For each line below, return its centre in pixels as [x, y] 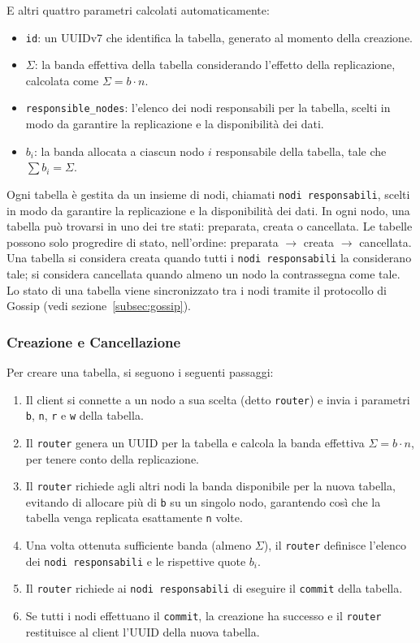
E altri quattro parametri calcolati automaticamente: [138, 10]
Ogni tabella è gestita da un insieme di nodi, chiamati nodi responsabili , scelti [208, 194]
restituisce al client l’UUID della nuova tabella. [143, 631]
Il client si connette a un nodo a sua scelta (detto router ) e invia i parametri [218, 399]
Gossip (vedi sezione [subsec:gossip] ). [99, 306]
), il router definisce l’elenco [335, 545]
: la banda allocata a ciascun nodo [119, 151]
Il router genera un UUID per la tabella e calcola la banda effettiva [195, 442]
